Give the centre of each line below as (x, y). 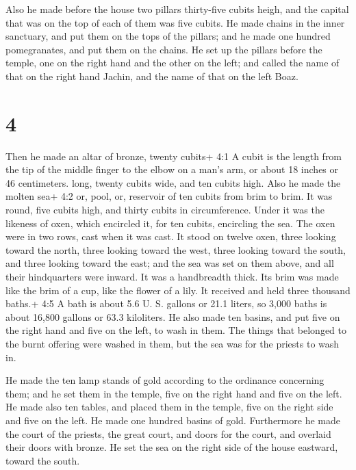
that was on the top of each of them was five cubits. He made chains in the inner (175, 22)
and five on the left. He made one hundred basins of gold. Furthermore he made (173, 420)
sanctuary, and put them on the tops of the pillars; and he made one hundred (168, 36)
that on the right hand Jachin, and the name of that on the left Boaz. (152, 76)
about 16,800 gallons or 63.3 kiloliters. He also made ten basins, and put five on (173, 316)
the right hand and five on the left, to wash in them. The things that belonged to (176, 330)
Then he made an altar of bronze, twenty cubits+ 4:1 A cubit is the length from (174, 156)
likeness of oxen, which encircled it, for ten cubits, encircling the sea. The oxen (170, 223)
